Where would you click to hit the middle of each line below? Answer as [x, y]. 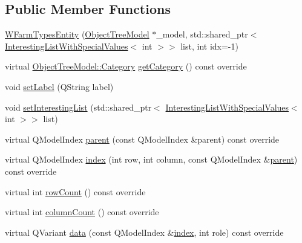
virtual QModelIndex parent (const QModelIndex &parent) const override [142, 139]
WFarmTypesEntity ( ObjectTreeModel [77, 34]
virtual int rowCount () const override [75, 191]
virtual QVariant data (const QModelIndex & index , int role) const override [144, 232]
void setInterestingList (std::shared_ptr [78, 107]
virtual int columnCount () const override [82, 212]
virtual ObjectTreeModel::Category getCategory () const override [126, 66]
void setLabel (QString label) [59, 86]
